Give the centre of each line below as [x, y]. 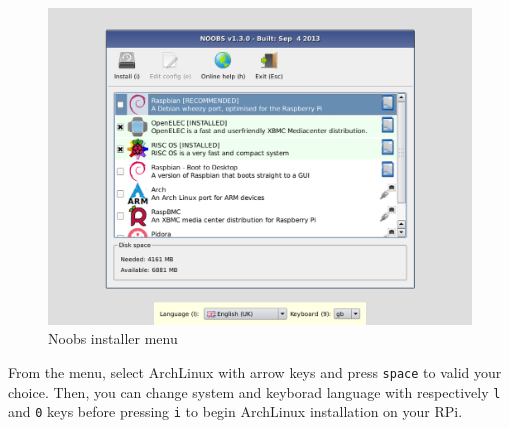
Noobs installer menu [113, 338]
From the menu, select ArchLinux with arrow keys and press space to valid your [255, 371]
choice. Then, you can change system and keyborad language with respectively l [254, 391]
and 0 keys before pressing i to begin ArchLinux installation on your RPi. [235, 411]
